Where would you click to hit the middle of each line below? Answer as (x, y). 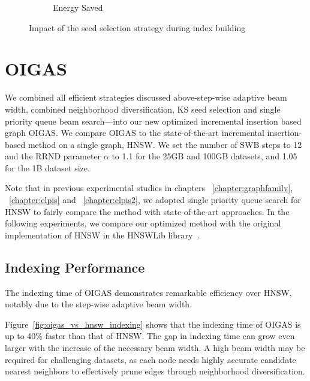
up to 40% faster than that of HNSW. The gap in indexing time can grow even (150, 336)
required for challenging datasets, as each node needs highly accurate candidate (151, 359)
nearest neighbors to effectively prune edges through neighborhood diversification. (155, 371)
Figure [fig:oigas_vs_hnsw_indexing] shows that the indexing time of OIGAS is (153, 324)
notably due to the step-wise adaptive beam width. (99, 304)
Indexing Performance (75, 267)
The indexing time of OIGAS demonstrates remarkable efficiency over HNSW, (148, 292)
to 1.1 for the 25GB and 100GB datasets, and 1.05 (204, 156)
